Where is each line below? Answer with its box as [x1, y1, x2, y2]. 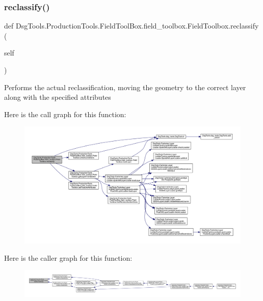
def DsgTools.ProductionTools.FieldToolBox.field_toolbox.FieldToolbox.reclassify [4, 20, 259, 31]
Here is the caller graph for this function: [4, 252, 133, 263]
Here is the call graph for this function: [4, 108, 126, 119]
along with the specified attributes [4, 92, 111, 102]
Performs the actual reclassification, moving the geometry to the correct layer [4, 81, 246, 92]
